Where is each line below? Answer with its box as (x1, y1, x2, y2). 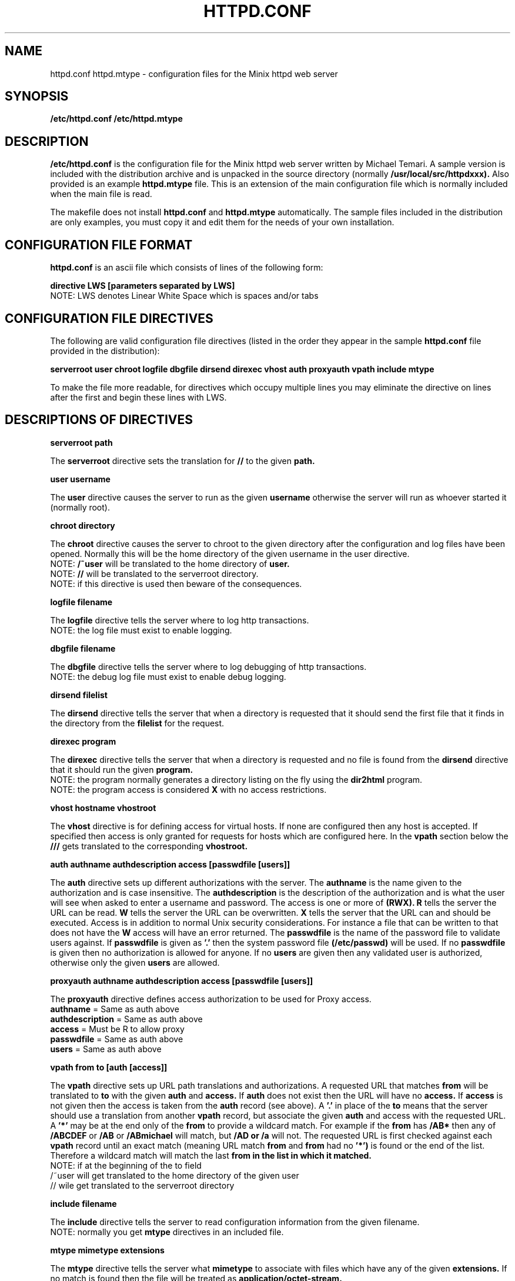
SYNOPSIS (5, 89, 69, 104)
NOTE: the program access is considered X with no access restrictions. (50, 784, 327, 795)
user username (50, 473, 111, 484)
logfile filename (50, 596, 113, 607)
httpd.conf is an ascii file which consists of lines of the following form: (50, 262, 323, 273)
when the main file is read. (50, 189, 152, 199)
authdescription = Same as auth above (50, 1013, 203, 1024)
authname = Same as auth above (50, 1003, 179, 1014)
